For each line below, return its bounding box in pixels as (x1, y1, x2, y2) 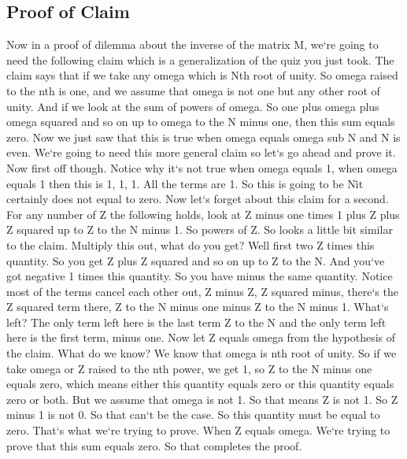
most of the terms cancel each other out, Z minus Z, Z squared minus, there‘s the (6, 283, 398, 299)
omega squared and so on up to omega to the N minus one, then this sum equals (6, 113, 395, 130)
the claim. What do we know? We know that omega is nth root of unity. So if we (6, 345, 397, 361)
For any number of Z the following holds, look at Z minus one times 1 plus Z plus (6, 205, 400, 222)
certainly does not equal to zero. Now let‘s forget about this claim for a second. (6, 191, 389, 207)
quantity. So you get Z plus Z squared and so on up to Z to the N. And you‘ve (6, 252, 385, 268)
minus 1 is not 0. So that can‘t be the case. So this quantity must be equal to (6, 406, 380, 423)
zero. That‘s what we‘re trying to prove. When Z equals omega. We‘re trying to (6, 422, 390, 439)
